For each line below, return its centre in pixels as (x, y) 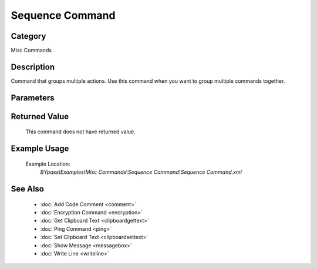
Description (33, 67)
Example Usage (40, 149)
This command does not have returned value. (80, 132)
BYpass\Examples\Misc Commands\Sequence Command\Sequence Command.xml (141, 172)
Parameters (33, 98)
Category (28, 36)
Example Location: (48, 164)
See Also (27, 189)
